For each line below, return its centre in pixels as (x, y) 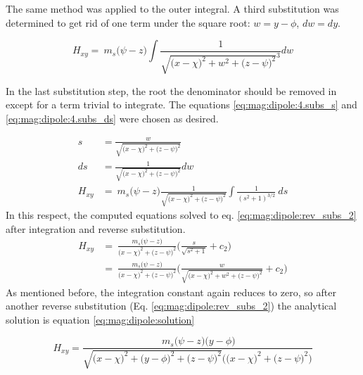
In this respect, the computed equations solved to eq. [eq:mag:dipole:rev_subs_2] (181, 215)
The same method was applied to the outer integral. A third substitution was (172, 8)
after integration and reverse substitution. (96, 228)
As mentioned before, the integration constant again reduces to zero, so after (171, 292)
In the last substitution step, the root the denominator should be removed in (171, 90)
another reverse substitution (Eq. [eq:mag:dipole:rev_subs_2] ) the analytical (171, 306)
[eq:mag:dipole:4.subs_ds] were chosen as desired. (112, 118)
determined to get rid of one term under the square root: (128, 22)
